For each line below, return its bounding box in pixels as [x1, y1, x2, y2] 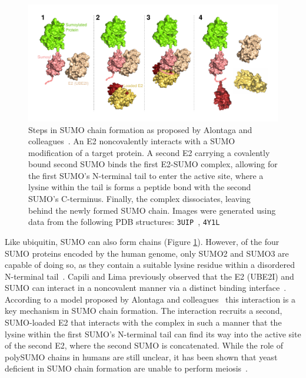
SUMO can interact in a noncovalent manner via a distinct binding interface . [5, 281, 287, 294]
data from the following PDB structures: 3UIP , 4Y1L [28, 215, 220, 228]
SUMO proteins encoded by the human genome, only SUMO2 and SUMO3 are [5, 247, 289, 259]
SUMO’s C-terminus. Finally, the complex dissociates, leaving [28, 193, 251, 205]
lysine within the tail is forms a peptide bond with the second [28, 181, 251, 193]
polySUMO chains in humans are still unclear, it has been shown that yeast [5, 350, 278, 363]
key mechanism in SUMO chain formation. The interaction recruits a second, [5, 304, 282, 317]
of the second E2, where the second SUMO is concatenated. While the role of [5, 339, 283, 352]
